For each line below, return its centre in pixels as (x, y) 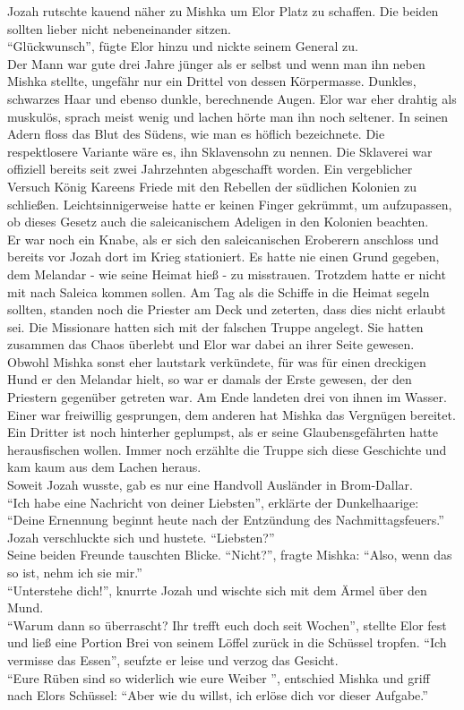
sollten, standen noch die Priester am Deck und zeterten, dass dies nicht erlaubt (227, 309)
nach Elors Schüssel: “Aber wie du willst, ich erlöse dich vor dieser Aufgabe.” (218, 695)
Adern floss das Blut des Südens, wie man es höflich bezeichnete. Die (196, 134)
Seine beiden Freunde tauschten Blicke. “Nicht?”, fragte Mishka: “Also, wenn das (230, 555)
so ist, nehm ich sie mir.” (75, 572)
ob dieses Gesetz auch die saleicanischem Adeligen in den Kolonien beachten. (218, 222)
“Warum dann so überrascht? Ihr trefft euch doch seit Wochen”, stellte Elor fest (227, 624)
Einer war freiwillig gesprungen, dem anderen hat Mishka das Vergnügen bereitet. (232, 414)
